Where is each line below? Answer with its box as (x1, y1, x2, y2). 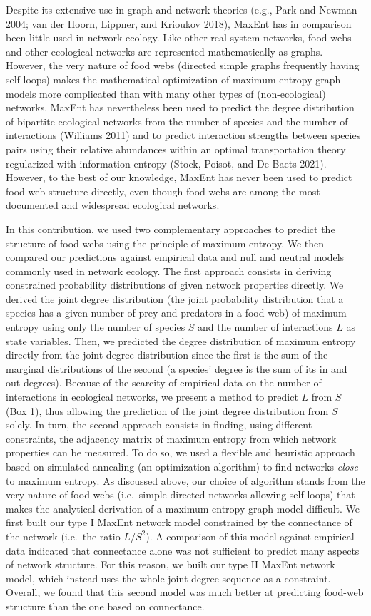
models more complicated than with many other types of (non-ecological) (6, 86, 326, 101)
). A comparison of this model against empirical (146, 528, 355, 543)
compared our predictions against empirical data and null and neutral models (6, 250, 345, 265)
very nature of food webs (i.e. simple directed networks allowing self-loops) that (6, 487, 355, 502)
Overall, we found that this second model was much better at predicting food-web (6, 585, 364, 600)
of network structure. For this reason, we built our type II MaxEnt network (6, 557, 335, 572)
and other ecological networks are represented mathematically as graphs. (6, 43, 323, 58)
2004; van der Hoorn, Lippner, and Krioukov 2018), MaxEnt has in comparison (6, 16, 352, 31)
